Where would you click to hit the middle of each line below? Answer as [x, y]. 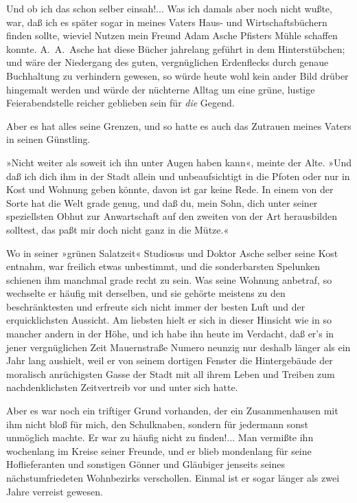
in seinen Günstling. [48, 139]
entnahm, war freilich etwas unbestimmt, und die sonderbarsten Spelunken [163, 266]
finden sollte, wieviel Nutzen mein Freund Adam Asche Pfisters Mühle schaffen [172, 35]
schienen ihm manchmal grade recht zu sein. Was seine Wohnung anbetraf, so [169, 279]
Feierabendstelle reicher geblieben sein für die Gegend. [120, 103]
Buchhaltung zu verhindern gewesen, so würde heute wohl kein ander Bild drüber [177, 75]
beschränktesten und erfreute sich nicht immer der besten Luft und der [156, 306]
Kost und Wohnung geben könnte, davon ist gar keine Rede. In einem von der [170, 189]
